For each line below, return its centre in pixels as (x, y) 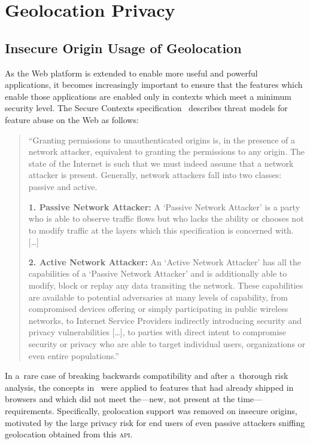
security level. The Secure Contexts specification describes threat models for (146, 108)
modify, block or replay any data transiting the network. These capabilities (166, 285)
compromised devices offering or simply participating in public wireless (158, 309)
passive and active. (63, 186)
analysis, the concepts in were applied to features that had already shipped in (149, 387)
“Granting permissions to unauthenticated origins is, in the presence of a (162, 140)
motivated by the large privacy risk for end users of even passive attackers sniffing (155, 422)
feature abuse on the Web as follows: (72, 119)
